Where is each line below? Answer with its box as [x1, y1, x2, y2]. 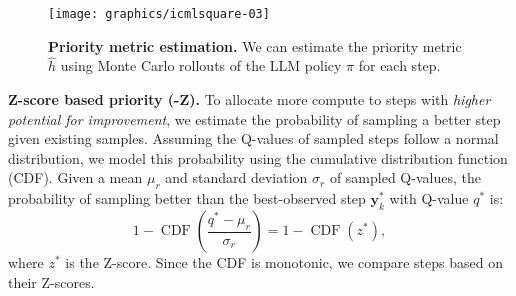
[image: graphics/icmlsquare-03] [48, 7, 270, 21]
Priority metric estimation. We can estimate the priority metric [48, 35, 462, 56]
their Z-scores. [8, 271, 95, 292]
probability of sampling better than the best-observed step [8, 188, 366, 209]
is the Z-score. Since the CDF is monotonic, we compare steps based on [65, 252, 503, 273]
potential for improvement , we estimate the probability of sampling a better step [8, 108, 501, 129]
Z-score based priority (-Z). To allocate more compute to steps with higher [8, 89, 491, 110]
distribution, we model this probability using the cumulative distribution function [8, 147, 508, 168]
